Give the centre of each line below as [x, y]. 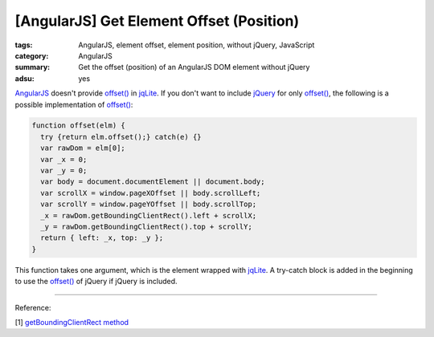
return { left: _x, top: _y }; [102, 238]
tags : [24, 45]
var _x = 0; [64, 159]
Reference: [33, 307]
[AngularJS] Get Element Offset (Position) [157, 21]
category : [32, 55]
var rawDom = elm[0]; [83, 148]
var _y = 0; [64, 171]
